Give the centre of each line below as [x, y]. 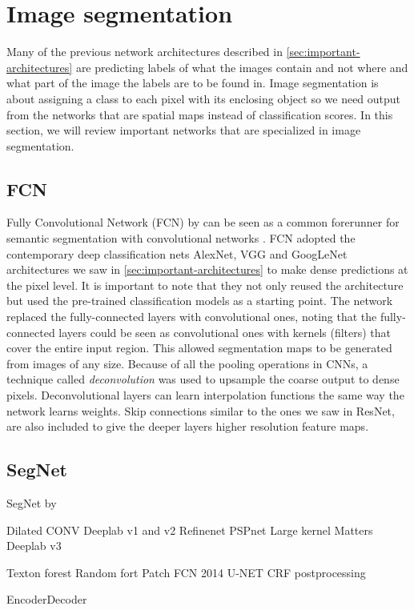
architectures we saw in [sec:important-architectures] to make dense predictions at [207, 269]
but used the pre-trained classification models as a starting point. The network [200, 301]
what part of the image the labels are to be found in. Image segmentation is [193, 83]
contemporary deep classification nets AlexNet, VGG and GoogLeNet [177, 253]
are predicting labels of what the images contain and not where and [242, 67]
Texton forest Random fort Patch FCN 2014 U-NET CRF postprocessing [186, 572]
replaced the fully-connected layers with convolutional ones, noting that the [192, 317]
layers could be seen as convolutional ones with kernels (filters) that [225, 332]
